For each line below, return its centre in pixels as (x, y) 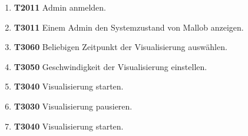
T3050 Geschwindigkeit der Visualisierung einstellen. (110, 66)
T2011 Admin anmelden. (60, 7)
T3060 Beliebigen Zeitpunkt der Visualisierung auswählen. (120, 47)
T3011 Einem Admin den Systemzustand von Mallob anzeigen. (129, 27)
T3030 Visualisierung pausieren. (73, 106)
